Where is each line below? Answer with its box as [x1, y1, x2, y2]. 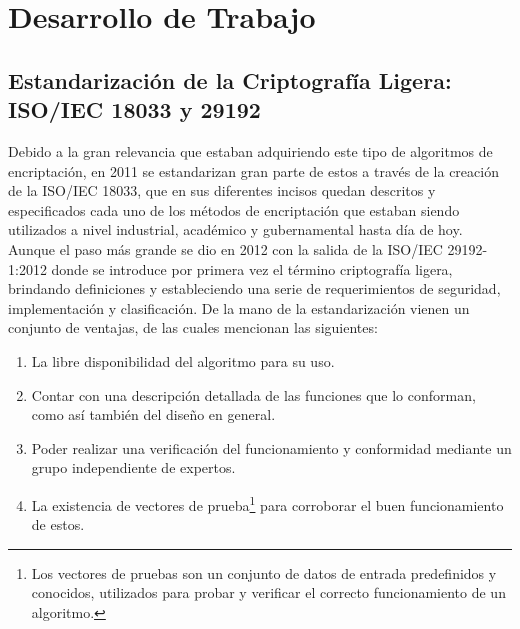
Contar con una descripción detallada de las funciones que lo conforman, [31, 384, 476, 405]
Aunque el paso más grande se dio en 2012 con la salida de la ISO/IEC [8, 238, 443, 259]
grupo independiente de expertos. [31, 457, 236, 478]
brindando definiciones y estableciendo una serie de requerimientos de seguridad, [8, 278, 501, 299]
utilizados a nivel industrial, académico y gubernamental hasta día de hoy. [8, 219, 463, 240]
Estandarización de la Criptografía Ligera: [8, 64, 452, 95]
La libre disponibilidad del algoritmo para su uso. [31, 350, 335, 371]
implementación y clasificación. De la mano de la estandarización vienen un [8, 297, 470, 318]
